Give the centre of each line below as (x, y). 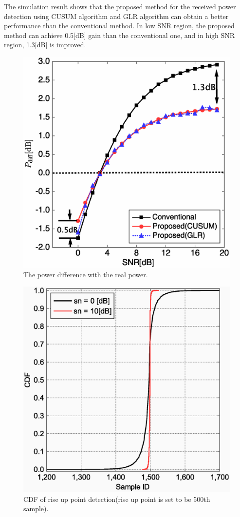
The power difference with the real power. (86, 275)
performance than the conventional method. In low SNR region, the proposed (119, 26)
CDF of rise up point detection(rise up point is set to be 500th (117, 499)
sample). (36, 508)
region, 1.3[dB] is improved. (45, 45)
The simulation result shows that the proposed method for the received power (120, 6)
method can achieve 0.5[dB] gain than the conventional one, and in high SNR (120, 35)
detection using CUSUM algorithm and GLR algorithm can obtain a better (116, 16)
